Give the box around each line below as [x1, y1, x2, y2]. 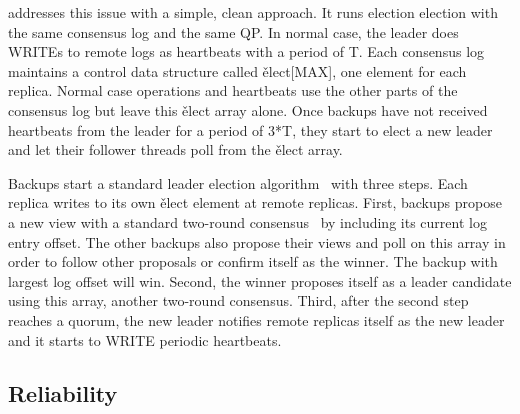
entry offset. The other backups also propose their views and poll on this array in [8, 231, 506, 252]
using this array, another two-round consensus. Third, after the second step [8, 290, 469, 311]
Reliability [8, 378, 118, 409]
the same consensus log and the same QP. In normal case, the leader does [8, 21, 459, 42]
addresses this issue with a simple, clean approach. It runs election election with [8, 2, 498, 22]
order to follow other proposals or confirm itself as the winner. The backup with [8, 251, 498, 272]
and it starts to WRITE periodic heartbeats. [8, 329, 282, 350]
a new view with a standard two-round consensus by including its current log [8, 211, 487, 232]
